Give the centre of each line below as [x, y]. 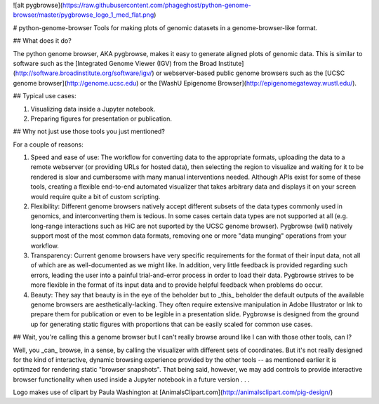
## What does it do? [42, 41]
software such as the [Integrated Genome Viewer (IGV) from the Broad [115, 63]
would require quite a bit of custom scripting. [95, 196]
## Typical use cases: [45, 96]
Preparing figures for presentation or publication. [101, 119]
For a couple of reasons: [48, 144]
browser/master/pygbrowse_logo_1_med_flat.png [84, 15]
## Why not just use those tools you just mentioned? [89, 132]
